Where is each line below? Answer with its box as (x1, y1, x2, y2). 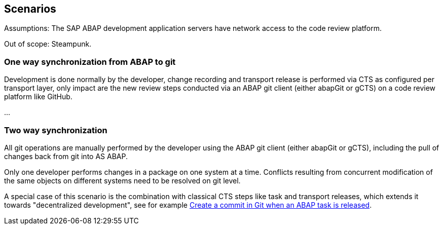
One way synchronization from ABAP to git (4, 56, 176, 67)
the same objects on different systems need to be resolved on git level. (4, 176, 241, 185)
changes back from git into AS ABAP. (4, 151, 128, 161)
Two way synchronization (4, 125, 107, 135)
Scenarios (4, 3, 56, 15)
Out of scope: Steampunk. (4, 40, 92, 49)
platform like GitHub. (4, 92, 72, 101)
